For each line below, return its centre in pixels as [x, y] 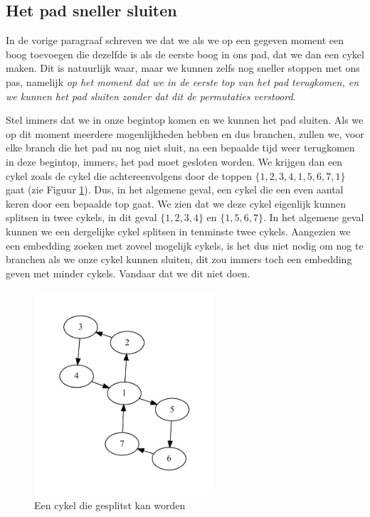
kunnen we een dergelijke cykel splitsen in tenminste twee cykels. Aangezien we [178, 231]
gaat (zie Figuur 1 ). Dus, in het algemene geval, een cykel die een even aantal [175, 190]
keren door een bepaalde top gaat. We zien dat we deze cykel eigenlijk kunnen [176, 203]
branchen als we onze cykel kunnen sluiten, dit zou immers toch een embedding [179, 259]
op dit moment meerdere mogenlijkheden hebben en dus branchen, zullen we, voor [185, 133]
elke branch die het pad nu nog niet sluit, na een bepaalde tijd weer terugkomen [180, 148]
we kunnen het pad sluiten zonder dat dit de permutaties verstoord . [151, 96]
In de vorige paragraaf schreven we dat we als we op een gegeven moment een [175, 40]
